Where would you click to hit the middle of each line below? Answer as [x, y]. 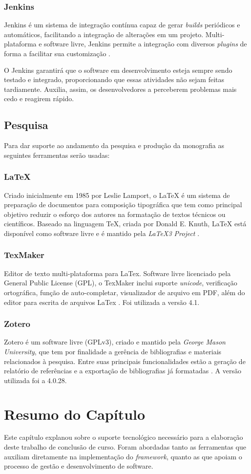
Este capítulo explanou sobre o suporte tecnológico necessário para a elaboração [124, 437]
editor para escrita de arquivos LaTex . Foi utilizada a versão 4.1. [102, 302]
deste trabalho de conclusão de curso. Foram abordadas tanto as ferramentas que [125, 447]
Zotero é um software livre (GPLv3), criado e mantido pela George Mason [115, 342]
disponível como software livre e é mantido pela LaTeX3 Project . [102, 233]
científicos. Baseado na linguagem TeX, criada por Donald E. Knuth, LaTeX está [125, 224]
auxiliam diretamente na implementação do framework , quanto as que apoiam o [123, 456]
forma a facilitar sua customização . [57, 53]
